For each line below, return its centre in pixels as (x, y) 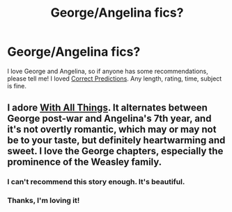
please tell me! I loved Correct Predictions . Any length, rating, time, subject (115, 79)
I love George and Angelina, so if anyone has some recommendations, (108, 71)
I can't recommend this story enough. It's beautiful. (96, 182)
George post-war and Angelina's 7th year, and (109, 119)
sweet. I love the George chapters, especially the (115, 151)
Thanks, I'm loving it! (44, 201)
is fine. (17, 85)
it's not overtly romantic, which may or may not (112, 130)
